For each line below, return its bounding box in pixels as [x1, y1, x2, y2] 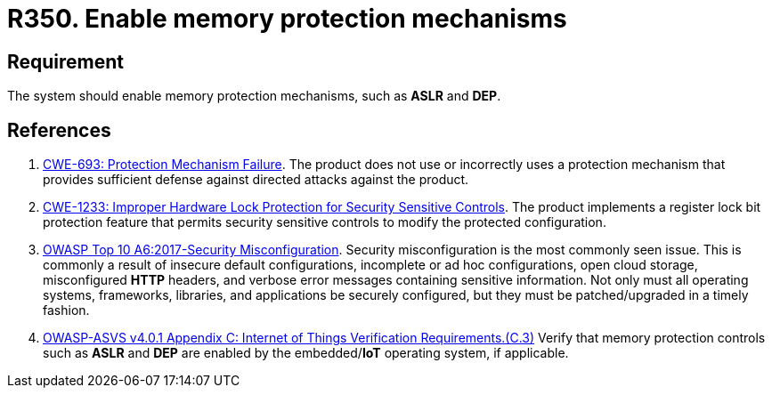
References [7, 118, 111, 141]
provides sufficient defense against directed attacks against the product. [43, 172, 469, 188]
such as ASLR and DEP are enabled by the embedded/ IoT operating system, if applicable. [43, 345, 569, 361]
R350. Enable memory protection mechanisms [7, 4, 567, 34]
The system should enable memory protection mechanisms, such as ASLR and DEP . [7, 88, 501, 104]
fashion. [43, 302, 90, 318]
